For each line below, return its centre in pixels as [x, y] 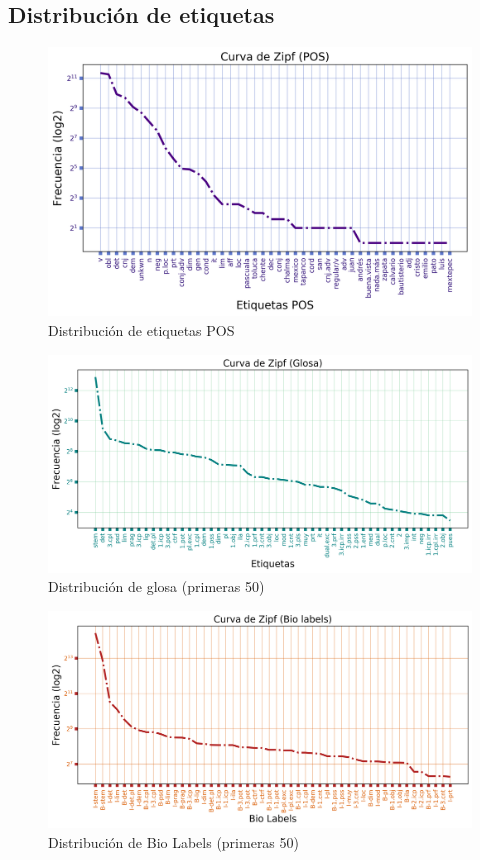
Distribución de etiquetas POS [141, 329]
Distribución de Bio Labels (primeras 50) [173, 841]
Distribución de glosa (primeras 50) [156, 586]
